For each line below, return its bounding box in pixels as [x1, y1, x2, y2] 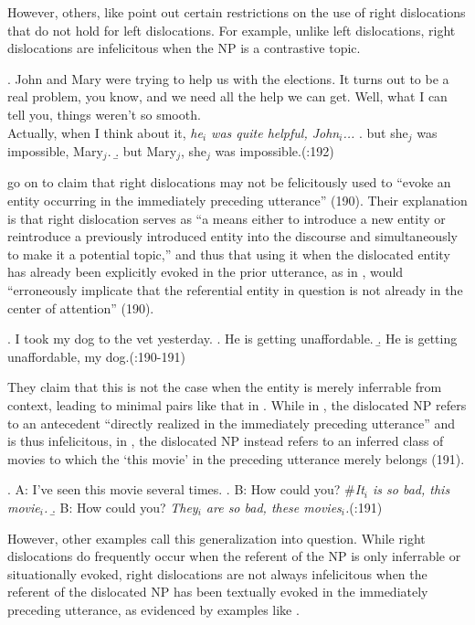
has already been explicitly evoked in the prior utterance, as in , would [7, 262, 404, 281]
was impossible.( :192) [215, 142, 334, 161]
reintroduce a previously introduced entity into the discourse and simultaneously [7, 227, 458, 246]
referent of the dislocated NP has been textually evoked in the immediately [7, 582, 428, 601]
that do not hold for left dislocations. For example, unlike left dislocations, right [7, 20, 456, 39]
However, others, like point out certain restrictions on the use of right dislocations [7, 3, 466, 21]
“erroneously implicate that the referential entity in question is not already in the [7, 281, 463, 300]
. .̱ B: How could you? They [43, 497, 198, 516]
